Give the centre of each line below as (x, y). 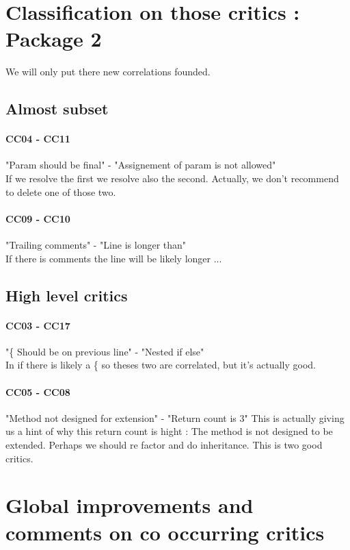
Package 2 (54, 39)
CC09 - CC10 (38, 218)
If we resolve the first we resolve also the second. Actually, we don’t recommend (172, 178)
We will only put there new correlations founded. (108, 72)
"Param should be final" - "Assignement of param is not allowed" (141, 165)
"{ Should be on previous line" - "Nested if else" (105, 351)
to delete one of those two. (61, 191)
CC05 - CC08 (38, 391)
